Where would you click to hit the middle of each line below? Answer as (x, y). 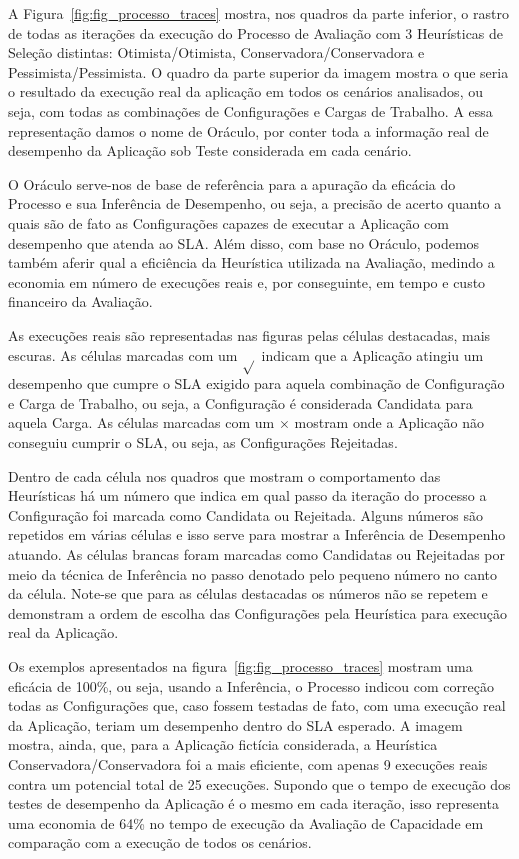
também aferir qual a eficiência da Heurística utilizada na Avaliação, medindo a (251, 262)
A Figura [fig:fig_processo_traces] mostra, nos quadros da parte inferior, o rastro (258, 13)
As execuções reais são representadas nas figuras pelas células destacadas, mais (249, 334)
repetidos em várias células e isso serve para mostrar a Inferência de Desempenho (257, 534)
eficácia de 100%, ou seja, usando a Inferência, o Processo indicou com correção (251, 685)
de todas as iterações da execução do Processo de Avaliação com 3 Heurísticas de (256, 32)
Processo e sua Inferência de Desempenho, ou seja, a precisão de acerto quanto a (255, 203)
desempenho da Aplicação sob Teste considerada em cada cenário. (210, 150)
